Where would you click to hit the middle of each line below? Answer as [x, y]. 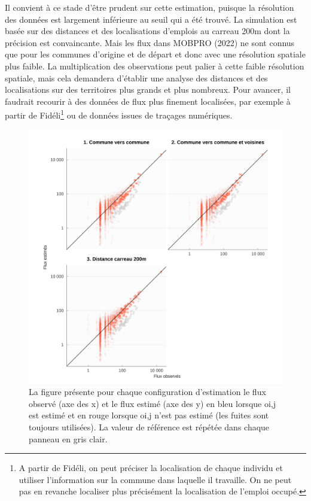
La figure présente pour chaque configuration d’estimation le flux [147, 392]
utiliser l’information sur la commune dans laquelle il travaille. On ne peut [155, 479]
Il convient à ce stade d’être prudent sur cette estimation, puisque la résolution [150, 7]
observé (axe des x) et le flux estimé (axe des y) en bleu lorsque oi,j [153, 403]
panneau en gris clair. [68, 438]
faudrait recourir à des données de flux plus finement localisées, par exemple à [148, 101]
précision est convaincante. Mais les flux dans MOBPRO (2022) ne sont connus [150, 42]
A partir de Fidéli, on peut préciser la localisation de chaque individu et [151, 468]
